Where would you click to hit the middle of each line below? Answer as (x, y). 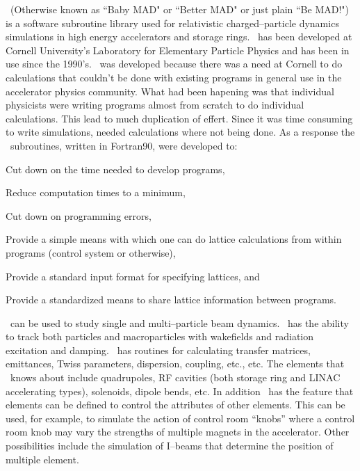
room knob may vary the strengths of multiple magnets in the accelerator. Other (178, 432)
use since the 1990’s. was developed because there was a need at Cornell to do (174, 64)
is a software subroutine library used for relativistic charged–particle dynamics (172, 23)
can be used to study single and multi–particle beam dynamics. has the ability (179, 322)
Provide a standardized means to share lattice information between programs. (171, 300)
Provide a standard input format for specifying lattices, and (133, 276)
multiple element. (42, 459)
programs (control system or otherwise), (91, 252)
